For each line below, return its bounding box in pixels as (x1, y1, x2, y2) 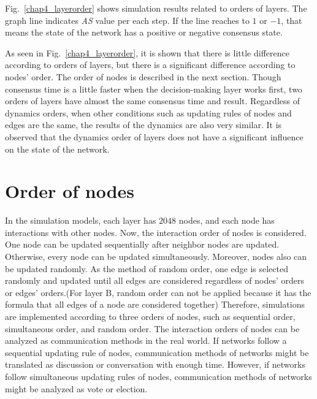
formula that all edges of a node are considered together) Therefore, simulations (5, 298, 305, 311)
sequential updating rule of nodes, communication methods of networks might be (5, 346, 309, 359)
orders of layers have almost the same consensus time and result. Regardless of (5, 94, 300, 107)
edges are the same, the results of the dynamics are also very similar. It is (5, 118, 282, 131)
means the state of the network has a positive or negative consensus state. (5, 26, 283, 39)
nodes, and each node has (178, 214, 275, 227)
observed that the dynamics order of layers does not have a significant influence (5, 130, 304, 143)
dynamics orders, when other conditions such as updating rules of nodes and (5, 106, 292, 119)
